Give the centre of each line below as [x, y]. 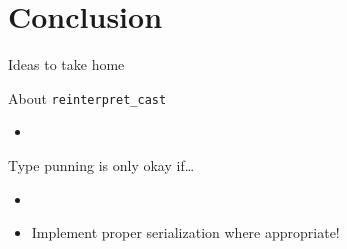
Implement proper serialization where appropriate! [185, 232]
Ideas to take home [66, 64]
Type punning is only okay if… [101, 164]
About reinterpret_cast [87, 97]
